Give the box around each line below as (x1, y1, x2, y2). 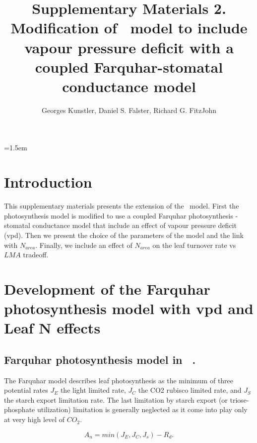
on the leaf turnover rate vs (152, 239, 236, 250)
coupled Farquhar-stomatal (35, 56, 223, 77)
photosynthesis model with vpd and (4, 298, 254, 319)
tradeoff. (23, 249, 49, 260)
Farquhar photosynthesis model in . (4, 351, 196, 367)
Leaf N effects (4, 318, 101, 338)
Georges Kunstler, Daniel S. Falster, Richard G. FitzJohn (42, 105, 216, 115)
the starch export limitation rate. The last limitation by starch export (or (4, 394, 228, 405)
